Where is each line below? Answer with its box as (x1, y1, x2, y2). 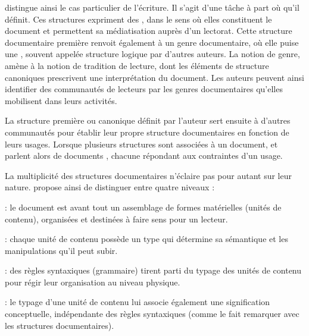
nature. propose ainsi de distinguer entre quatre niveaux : (5, 181, 215, 193)
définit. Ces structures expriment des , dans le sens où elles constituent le (5, 12, 272, 25)
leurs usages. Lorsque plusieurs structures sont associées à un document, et (5, 137, 278, 150)
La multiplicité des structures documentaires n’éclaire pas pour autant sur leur (5, 169, 292, 181)
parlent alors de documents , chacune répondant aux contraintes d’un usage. (5, 149, 283, 162)
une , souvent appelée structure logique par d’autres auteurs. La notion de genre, (5, 48, 300, 60)
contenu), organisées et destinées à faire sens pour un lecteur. (5, 212, 228, 225)
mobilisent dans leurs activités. (5, 94, 117, 106)
